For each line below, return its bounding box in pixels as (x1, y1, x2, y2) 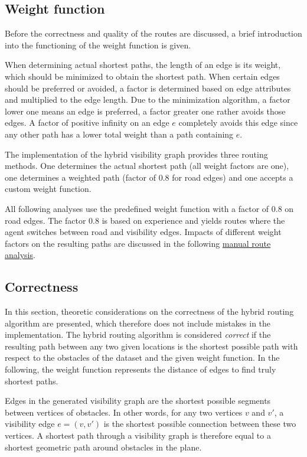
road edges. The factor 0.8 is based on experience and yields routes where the (5, 214, 285, 226)
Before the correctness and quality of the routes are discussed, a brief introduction (5, 27, 302, 40)
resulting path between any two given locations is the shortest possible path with (5, 340, 298, 352)
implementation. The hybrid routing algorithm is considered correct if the (5, 328, 271, 341)
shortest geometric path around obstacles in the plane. (5, 440, 202, 453)
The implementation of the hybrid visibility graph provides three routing (5, 148, 268, 160)
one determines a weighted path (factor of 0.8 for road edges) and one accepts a (5, 171, 293, 183)
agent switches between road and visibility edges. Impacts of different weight (5, 226, 282, 238)
